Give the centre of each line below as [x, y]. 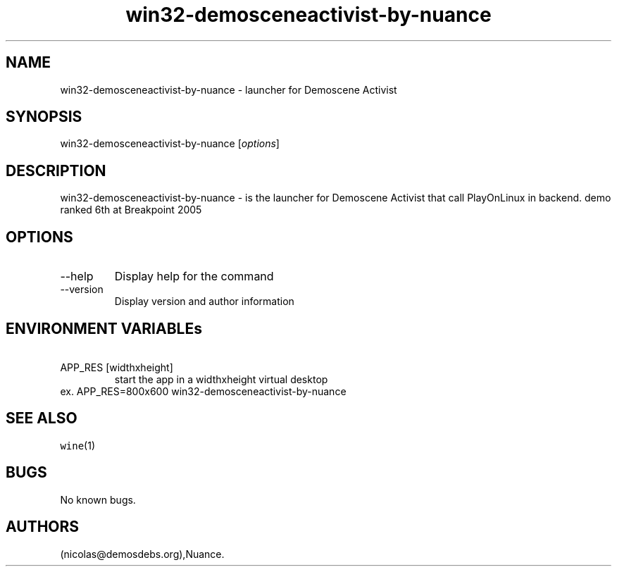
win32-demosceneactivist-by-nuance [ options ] [170, 144]
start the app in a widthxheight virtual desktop [221, 379]
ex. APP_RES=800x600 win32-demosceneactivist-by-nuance [203, 391]
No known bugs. [98, 499]
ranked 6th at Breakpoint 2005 [131, 210]
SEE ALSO [42, 418]
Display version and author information [204, 301]
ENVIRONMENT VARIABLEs [104, 328]
